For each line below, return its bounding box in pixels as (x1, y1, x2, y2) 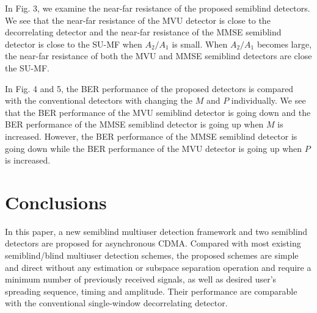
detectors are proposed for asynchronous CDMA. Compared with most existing (5, 237, 301, 250)
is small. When (172, 37, 228, 50)
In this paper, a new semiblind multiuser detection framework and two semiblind (5, 225, 308, 237)
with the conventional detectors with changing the (5, 94, 192, 107)
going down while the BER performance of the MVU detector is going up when (5, 142, 302, 154)
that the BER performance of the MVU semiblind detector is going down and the (5, 106, 311, 118)
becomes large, (257, 37, 312, 50)
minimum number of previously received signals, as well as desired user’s (5, 273, 277, 286)
